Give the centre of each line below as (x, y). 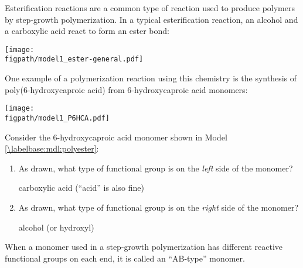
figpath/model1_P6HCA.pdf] (57, 118)
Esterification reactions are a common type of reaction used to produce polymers (150, 8)
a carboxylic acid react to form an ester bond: (87, 31)
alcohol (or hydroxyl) (56, 227)
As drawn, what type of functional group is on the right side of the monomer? (159, 207)
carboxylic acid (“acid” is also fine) (81, 188)
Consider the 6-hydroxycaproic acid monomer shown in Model (116, 137)
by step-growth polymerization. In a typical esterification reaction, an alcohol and (151, 19)
